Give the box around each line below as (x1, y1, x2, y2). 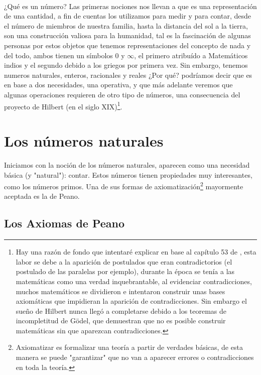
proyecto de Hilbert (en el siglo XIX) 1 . (4, 99, 122, 111)
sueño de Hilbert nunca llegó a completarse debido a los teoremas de (16, 305, 227, 316)
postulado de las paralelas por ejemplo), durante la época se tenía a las (16, 266, 235, 277)
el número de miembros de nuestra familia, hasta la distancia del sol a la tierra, (4, 20, 248, 31)
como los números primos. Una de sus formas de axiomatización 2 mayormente (4, 180, 243, 191)
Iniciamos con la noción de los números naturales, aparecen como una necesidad (4, 159, 250, 170)
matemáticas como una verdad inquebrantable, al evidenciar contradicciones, (16, 276, 252, 286)
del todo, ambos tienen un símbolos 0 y (4, 50, 125, 60)
